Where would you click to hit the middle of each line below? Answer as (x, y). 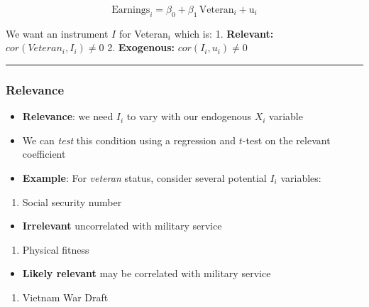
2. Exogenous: (141, 47)
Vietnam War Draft (65, 297)
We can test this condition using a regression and (129, 140)
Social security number (72, 201)
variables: (301, 177)
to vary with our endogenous (189, 116)
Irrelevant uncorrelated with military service (122, 226)
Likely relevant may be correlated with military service (147, 273)
